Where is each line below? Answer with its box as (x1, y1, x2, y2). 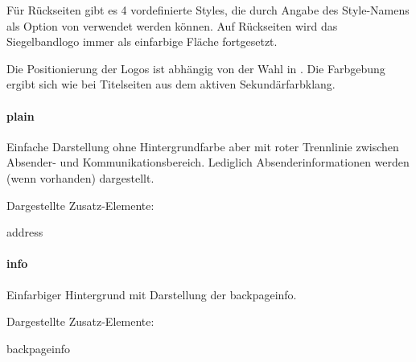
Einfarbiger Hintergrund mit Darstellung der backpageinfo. (6, 286, 297, 302)
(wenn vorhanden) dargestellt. (6, 169, 154, 186)
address (6, 224, 43, 241)
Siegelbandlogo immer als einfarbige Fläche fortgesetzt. (6, 33, 278, 50)
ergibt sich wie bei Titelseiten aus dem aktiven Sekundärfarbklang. (6, 76, 336, 93)
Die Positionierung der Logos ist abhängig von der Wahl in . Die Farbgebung (6, 60, 385, 76)
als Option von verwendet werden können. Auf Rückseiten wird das (6, 17, 338, 34)
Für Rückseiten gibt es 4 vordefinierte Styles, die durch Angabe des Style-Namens (6, 2, 410, 18)
